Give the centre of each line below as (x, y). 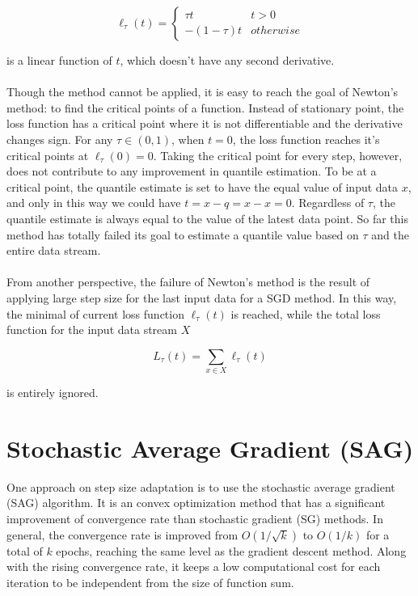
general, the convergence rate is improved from (122, 534)
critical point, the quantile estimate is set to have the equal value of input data (203, 186)
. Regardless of (328, 203)
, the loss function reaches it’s (306, 139)
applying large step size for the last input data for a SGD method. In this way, (202, 297)
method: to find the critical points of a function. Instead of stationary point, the (205, 107)
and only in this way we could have (94, 203)
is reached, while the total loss (306, 313)
